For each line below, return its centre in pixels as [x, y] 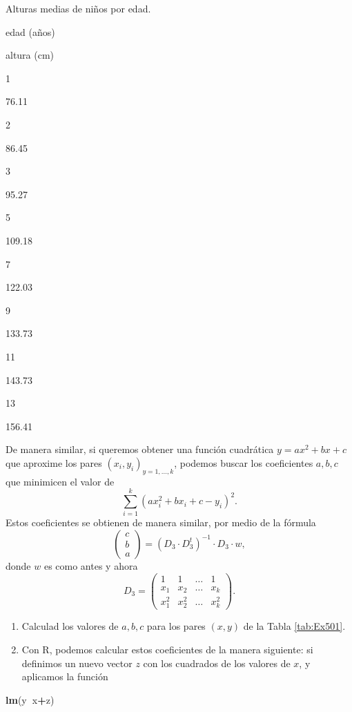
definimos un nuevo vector [77, 663]
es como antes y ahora [91, 565]
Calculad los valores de [70, 626]
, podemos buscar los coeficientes [244, 462]
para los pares [176, 626]
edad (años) [30, 31]
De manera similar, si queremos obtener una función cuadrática [140, 449]
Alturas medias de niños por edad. [78, 8]
